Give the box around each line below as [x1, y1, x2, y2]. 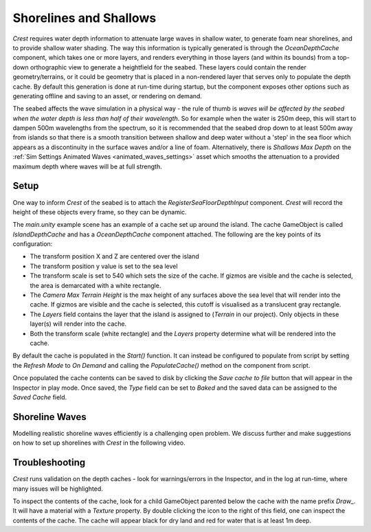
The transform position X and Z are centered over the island [30, 252, 199, 261]
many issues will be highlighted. [12, 485, 103, 493]
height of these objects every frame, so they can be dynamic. [12, 208, 187, 216]
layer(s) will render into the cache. [30, 320, 127, 328]
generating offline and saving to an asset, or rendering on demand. [12, 91, 203, 100]
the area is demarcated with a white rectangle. [30, 281, 161, 289]
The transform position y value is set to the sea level [30, 262, 178, 270]
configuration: [12, 240, 53, 248]
